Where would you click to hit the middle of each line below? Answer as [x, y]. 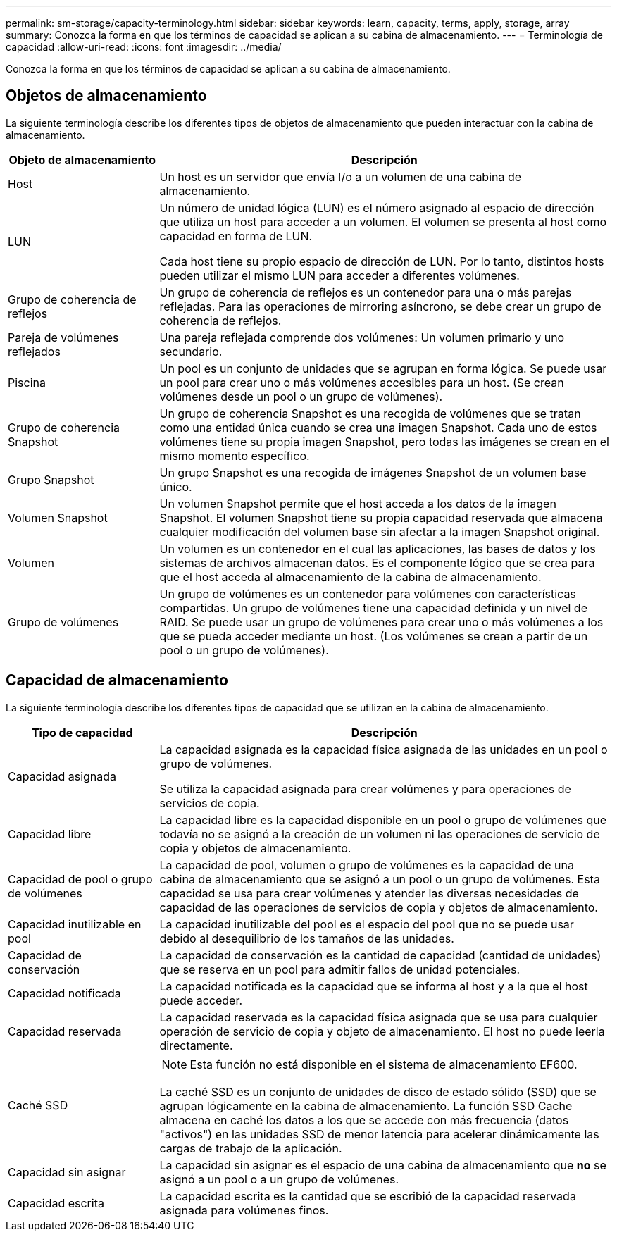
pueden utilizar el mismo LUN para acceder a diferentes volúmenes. [339, 275]
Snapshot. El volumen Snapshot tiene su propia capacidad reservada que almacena [381, 517]
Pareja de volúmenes [63, 337]
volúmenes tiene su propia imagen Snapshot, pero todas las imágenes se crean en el [384, 441]
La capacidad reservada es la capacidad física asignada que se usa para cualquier [379, 1017]
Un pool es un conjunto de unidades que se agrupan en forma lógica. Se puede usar [383, 368]
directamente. [196, 1045]
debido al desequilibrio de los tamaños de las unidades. [307, 938]
